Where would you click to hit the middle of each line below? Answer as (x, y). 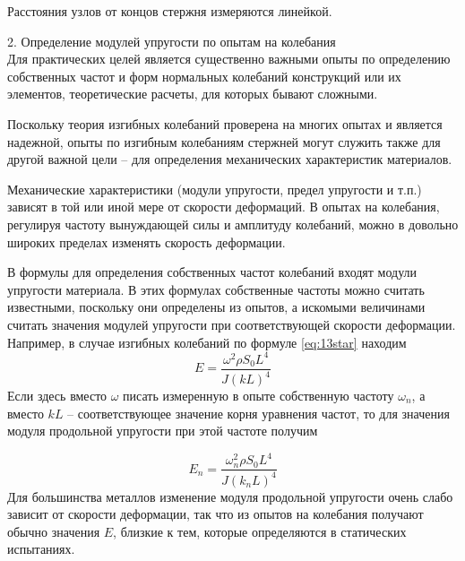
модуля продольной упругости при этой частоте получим (163, 431)
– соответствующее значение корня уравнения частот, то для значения (258, 413)
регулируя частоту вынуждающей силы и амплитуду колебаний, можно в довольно (233, 224)
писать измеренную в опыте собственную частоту (258, 395)
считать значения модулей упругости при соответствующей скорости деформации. (232, 324)
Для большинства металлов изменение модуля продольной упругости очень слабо (230, 496)
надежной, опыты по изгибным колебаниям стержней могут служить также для (224, 141)
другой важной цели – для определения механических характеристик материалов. (230, 159)
